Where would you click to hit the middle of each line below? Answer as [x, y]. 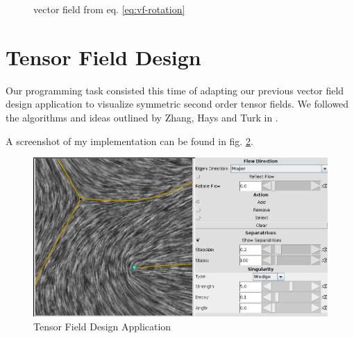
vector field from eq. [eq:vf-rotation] [109, 9]
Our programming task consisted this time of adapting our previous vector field [175, 90]
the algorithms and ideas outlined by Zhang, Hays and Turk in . [142, 117]
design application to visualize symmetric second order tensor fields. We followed [177, 104]
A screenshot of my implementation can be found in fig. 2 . [129, 141]
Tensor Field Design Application [102, 326]
